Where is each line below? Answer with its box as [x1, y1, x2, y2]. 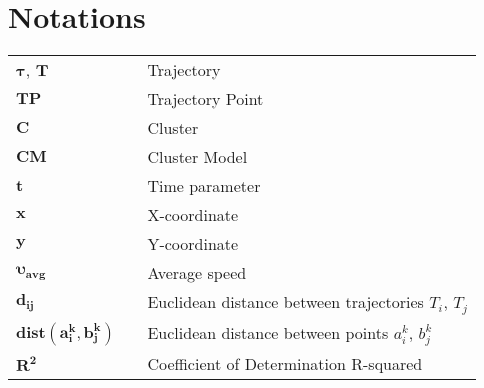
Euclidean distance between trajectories [147, 290, 424, 314]
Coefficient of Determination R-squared [147, 352, 423, 375]
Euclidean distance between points [147, 321, 389, 345]
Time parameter [147, 174, 261, 198]
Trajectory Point [147, 87, 264, 111]
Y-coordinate [147, 232, 239, 256]
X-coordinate [147, 203, 239, 227]
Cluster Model [147, 145, 248, 169]
